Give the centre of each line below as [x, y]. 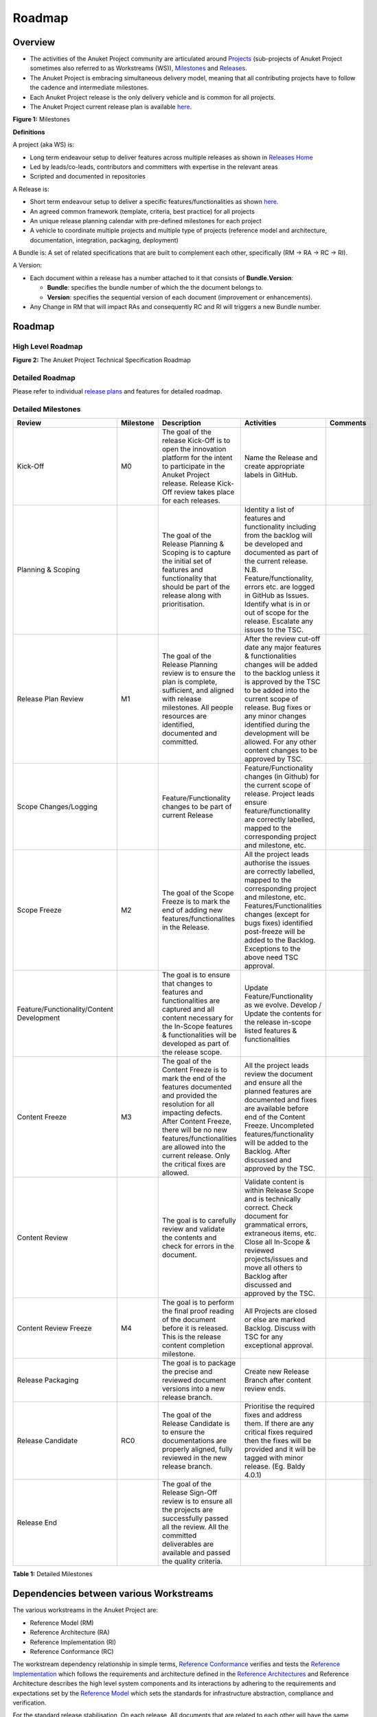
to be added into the [277, 690]
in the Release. [186, 927]
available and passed [196, 1553]
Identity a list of [269, 510]
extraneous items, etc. [280, 1233]
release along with [192, 595]
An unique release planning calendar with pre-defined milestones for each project [146, 220]
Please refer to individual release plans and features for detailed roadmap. [117, 391]
